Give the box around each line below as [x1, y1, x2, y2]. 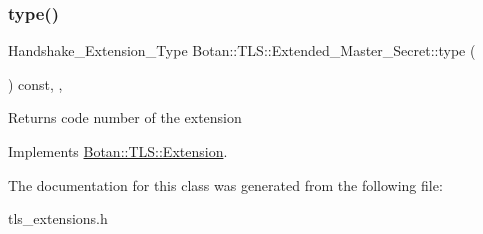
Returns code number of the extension [8, 107, 242, 128]
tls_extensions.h [8, 208, 108, 229]
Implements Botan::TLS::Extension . [8, 141, 228, 161]
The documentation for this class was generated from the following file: [8, 174, 443, 195]
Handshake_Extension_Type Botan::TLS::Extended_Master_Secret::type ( [8, 40, 476, 61]
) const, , [8, 73, 63, 94]
